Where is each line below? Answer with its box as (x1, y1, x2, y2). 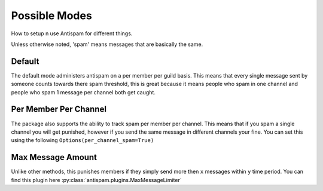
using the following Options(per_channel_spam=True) (11, 137, 154, 144)
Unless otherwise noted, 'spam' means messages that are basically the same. (11, 41, 203, 48)
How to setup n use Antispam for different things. (11, 30, 133, 37)
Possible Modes (11, 9, 92, 22)
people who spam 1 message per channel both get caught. (11, 88, 156, 95)
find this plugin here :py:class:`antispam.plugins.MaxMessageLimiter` (11, 176, 182, 183)
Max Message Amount (11, 152, 97, 162)
